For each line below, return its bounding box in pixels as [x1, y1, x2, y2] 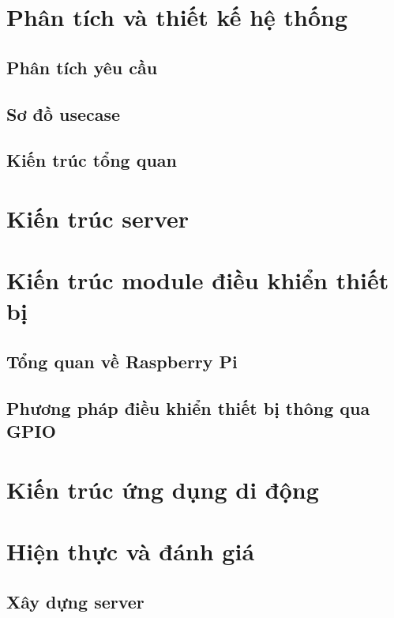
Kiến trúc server [6, 202, 189, 234]
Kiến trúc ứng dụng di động [6, 473, 319, 505]
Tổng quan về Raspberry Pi [6, 349, 238, 374]
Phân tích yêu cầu [6, 55, 158, 79]
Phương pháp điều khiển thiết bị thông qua [6, 395, 370, 420]
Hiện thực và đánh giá [6, 535, 255, 567]
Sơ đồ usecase [6, 101, 121, 126]
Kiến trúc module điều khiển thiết [6, 264, 389, 296]
